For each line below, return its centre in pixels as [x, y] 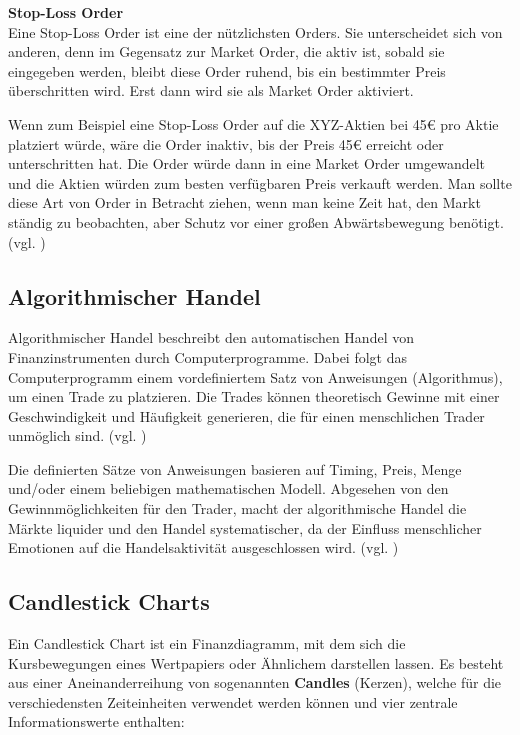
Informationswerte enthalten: [96, 721]
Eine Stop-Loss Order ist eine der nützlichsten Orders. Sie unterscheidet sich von [255, 31]
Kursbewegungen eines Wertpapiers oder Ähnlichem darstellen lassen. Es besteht [256, 662]
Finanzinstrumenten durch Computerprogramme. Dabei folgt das [207, 356]
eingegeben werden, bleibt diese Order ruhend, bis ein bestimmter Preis [227, 70]
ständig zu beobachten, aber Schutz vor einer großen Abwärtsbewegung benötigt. [256, 221]
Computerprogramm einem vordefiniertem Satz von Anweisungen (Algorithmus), [255, 376]
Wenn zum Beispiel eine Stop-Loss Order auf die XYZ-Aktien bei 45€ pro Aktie [253, 123]
